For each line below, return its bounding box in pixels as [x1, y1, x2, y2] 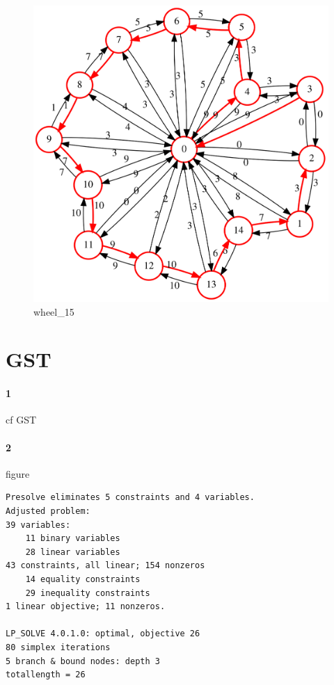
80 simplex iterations [6, 642, 111, 652]
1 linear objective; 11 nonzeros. [6, 602, 166, 612]
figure [6, 466, 30, 481]
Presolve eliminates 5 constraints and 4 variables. [6, 492, 255, 503]
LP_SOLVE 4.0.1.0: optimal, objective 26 [6, 629, 200, 639]
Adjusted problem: [6, 506, 90, 517]
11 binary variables [25, 533, 120, 544]
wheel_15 [33, 304, 74, 319]
